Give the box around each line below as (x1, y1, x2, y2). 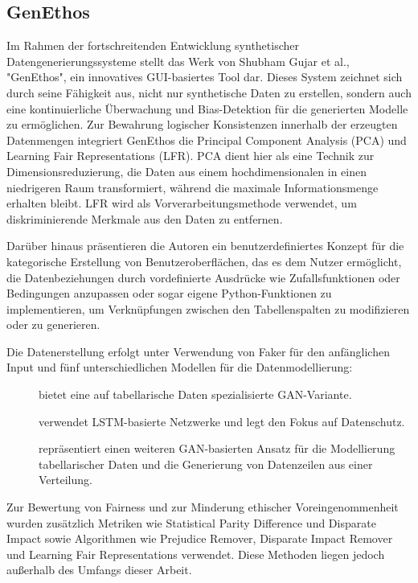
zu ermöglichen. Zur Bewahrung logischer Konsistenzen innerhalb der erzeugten (6, 116, 398, 133)
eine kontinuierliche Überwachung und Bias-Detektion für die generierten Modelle (6, 100, 408, 117)
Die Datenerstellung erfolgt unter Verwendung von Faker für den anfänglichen (6, 343, 390, 359)
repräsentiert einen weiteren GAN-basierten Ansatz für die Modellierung (39, 440, 395, 457)
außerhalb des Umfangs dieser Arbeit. (6, 561, 192, 578)
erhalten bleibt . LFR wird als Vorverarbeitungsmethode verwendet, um (6, 195, 357, 211)
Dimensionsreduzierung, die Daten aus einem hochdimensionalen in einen (6, 162, 367, 179)
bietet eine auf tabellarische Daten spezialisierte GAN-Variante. (39, 386, 352, 403)
